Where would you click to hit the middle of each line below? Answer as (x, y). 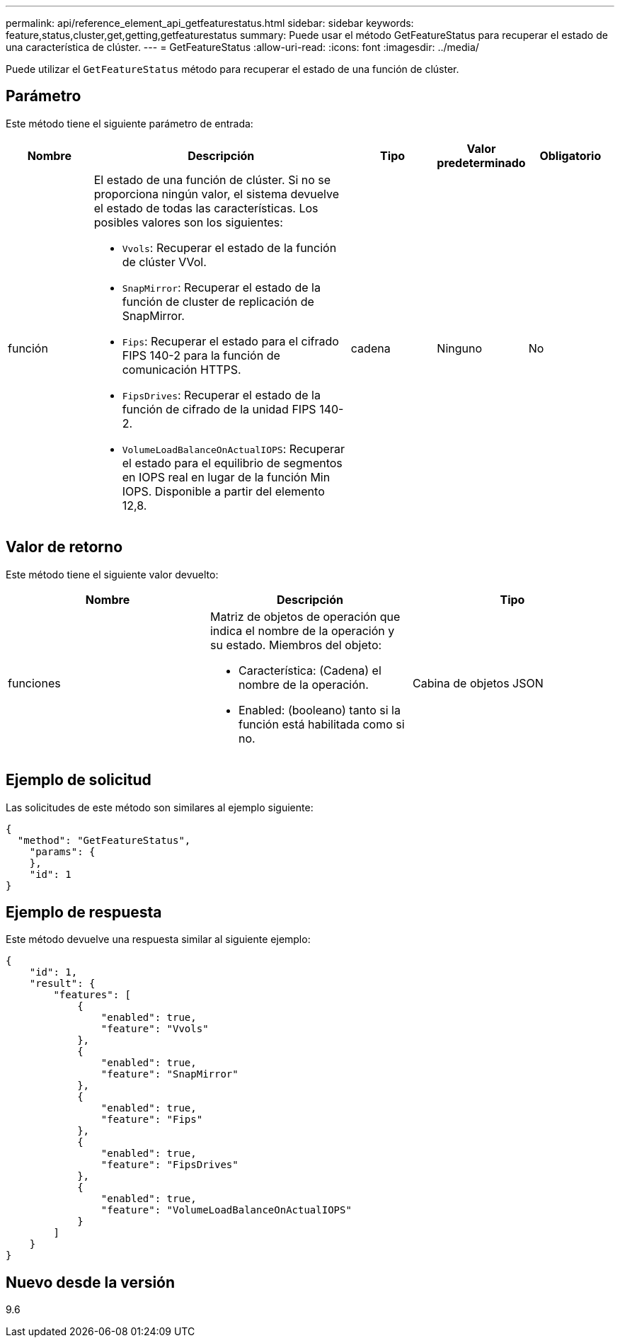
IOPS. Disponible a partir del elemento (223, 491)
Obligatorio (570, 155)
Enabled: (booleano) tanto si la (319, 710)
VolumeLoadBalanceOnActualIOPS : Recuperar (233, 448)
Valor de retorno (64, 547)
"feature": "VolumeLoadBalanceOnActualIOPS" (226, 1210)
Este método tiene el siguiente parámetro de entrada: (130, 123)
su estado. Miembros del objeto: (296, 645)
